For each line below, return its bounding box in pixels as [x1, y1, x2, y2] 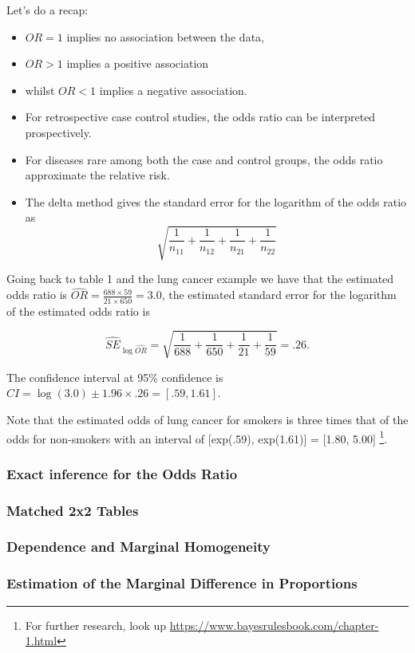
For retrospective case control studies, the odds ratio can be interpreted [25, 108, 376, 125]
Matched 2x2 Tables [6, 500, 139, 520]
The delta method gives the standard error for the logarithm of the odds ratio [25, 193, 407, 210]
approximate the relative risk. [25, 167, 170, 183]
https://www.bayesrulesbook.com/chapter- [169, 616, 379, 633]
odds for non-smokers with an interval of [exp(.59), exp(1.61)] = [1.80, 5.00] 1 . [6, 427, 388, 446]
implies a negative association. [99, 81, 247, 98]
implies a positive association [66, 55, 209, 72]
